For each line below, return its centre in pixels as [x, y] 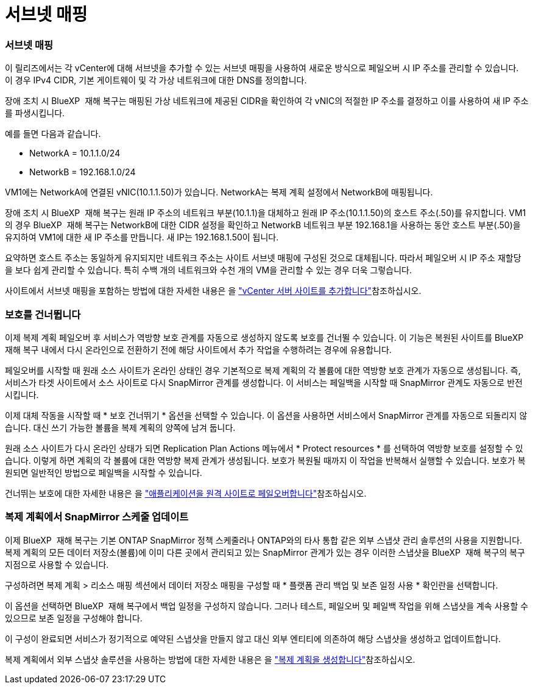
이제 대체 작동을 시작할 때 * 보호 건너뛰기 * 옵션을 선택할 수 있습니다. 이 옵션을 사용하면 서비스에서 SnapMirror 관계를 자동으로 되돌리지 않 [266, 415]
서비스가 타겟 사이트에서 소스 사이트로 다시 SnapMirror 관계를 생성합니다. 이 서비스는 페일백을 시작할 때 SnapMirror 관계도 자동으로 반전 [264, 382]
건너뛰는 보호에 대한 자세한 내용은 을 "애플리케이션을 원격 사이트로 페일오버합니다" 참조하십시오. [186, 493]
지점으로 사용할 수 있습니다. [57, 564]
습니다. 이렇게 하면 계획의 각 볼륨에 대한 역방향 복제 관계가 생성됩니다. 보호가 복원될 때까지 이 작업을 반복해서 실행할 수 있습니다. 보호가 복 [265, 460]
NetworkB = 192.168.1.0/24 [83, 172]
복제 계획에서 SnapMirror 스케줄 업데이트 [97, 517]
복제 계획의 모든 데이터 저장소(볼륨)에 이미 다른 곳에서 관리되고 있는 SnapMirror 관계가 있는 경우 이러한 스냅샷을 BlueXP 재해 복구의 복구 [265, 552]
